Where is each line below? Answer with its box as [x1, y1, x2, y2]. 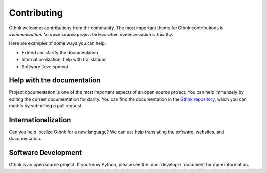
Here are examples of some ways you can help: [9, 40, 106, 46]
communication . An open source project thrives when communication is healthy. [9, 31, 173, 37]
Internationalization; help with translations [21, 57, 107, 63]
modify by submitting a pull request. [9, 103, 83, 109]
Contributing [9, 7, 63, 18]
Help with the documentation [9, 76, 101, 85]
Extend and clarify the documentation [21, 49, 98, 55]
